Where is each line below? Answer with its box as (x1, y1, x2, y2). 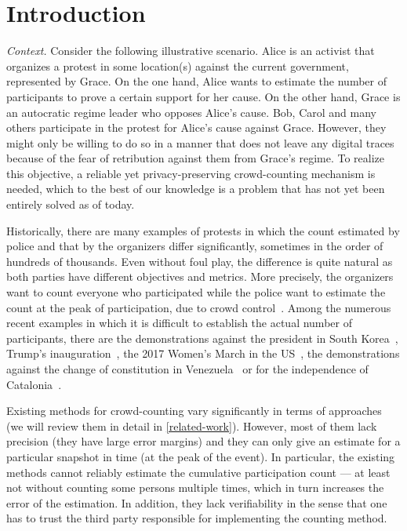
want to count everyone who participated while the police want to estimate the (6, 284, 386, 300)
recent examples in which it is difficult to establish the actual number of (6, 315, 352, 331)
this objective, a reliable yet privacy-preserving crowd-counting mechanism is (6, 165, 376, 181)
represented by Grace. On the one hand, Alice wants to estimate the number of (6, 73, 387, 89)
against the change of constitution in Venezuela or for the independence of (6, 361, 369, 376)
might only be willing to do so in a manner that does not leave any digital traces (6, 134, 394, 151)
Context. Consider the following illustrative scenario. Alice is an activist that (6, 42, 375, 59)
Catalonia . (6, 376, 62, 392)
